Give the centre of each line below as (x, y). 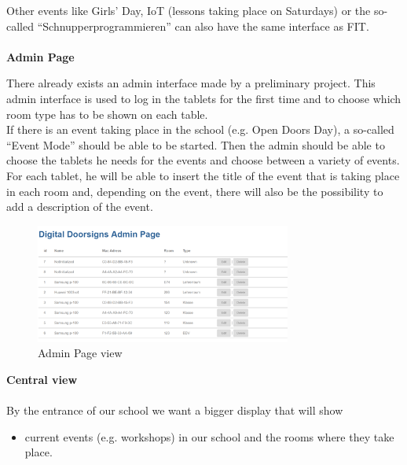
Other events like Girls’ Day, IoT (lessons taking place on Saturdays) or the (189, 10)
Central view (42, 380)
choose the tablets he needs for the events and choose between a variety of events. (203, 160)
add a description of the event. (80, 207)
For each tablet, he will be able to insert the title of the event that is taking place (203, 175)
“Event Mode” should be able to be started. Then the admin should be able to (196, 144)
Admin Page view (80, 353)
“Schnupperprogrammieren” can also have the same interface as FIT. (203, 26)
